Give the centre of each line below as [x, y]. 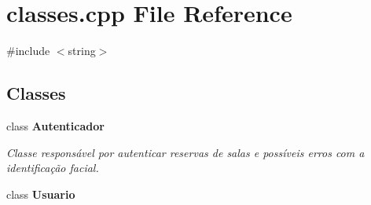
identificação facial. [53, 168]
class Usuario [41, 194]
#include [28, 51]
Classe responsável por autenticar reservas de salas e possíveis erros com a [185, 152]
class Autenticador [55, 125]
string [82, 51]
